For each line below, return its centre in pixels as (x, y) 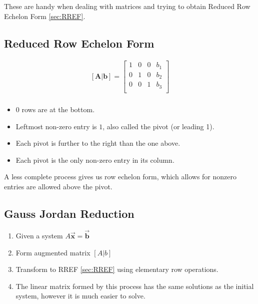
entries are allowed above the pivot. (58, 186)
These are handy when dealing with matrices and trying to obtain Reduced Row (127, 6)
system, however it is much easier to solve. (80, 296)
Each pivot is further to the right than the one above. (98, 143)
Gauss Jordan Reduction (69, 213)
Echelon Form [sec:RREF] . (45, 16)
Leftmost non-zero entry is (56, 126)
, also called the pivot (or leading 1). (158, 126)
